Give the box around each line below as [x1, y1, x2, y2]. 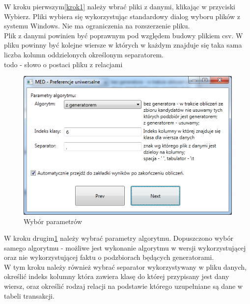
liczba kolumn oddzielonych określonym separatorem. [4, 49, 164, 59]
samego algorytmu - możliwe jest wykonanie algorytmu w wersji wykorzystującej [4, 242, 246, 253]
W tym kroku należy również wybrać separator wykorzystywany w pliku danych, [4, 261, 247, 272]
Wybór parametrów [24, 216, 82, 227]
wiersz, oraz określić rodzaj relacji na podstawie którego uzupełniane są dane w [4, 280, 243, 291]
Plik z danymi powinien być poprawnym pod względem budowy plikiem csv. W [4, 30, 243, 40]
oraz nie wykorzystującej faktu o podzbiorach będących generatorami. [4, 252, 214, 262]
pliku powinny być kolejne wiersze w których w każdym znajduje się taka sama [4, 40, 242, 50]
